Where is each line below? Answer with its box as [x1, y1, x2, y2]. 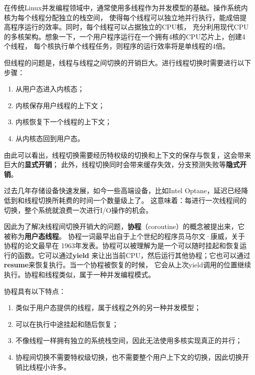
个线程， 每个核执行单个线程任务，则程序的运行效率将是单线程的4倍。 [4, 41, 229, 51]
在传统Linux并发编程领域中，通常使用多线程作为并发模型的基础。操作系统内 [4, 2, 248, 12]
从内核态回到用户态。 [15, 133, 84, 143]
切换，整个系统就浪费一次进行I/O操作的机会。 [4, 204, 153, 215]
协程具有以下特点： [4, 286, 66, 296]
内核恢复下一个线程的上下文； [15, 116, 112, 127]
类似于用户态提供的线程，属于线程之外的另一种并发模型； [15, 302, 201, 313]
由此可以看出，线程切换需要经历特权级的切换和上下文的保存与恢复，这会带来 [4, 149, 251, 160]
